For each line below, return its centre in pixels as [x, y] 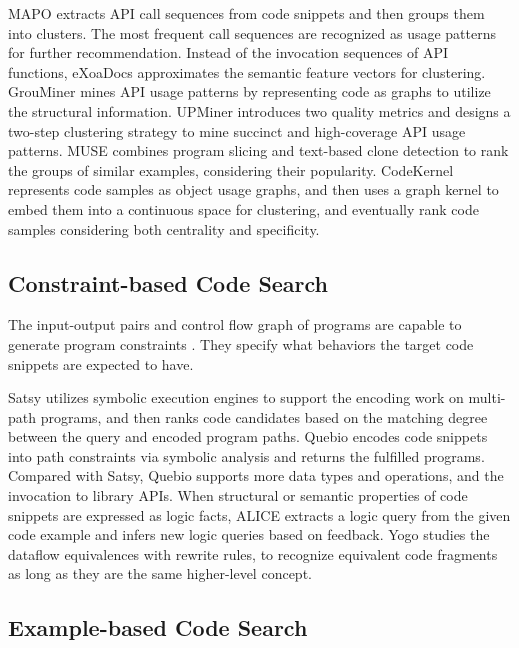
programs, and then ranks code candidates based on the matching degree [264, 416]
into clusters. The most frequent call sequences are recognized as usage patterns [252, 32]
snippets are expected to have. [101, 363]
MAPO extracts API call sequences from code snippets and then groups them [246, 13]
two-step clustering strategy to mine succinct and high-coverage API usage [237, 130]
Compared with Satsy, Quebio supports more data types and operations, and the [256, 475]
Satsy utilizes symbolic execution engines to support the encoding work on [236, 397]
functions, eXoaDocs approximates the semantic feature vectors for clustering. [247, 71]
